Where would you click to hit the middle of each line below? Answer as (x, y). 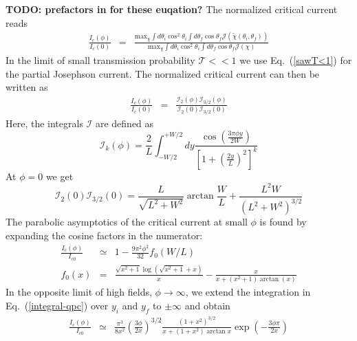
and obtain (207, 305)
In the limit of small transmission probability (100, 60)
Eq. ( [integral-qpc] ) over (57, 305)
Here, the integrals (44, 123)
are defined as (125, 123)
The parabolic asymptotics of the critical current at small (127, 222)
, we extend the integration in (248, 292)
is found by (283, 222)
